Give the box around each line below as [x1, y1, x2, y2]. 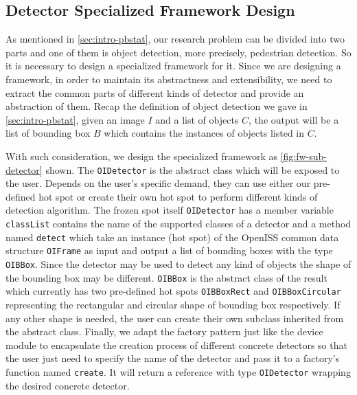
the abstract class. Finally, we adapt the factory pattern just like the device [5, 324, 323, 339]
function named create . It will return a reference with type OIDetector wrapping [5, 364, 351, 379]
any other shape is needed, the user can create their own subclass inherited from [5, 311, 344, 325]
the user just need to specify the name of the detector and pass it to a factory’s [5, 351, 340, 365]
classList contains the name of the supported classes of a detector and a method [5, 216, 352, 231]
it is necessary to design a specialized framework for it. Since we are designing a [5, 58, 341, 73]
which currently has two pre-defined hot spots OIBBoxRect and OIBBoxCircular [5, 284, 341, 298]
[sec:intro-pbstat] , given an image [5, 112, 145, 126]
